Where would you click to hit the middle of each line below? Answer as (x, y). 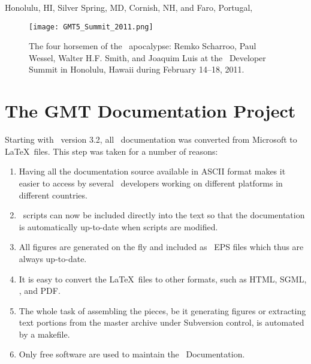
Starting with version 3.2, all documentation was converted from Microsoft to (151, 139)
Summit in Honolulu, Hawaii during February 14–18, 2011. (137, 69)
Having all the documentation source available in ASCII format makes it (152, 171)
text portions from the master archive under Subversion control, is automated (161, 322)
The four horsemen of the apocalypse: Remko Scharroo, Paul (143, 46)
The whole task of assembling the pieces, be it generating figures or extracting (162, 310)
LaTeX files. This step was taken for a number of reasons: (111, 151)
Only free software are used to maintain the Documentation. (132, 354)
